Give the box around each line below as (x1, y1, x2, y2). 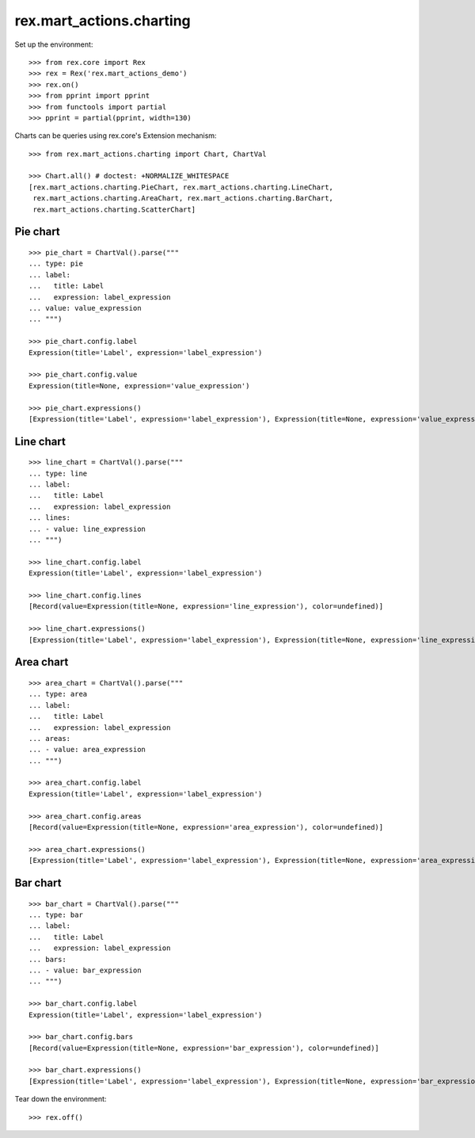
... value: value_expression (28, 304, 142, 312)
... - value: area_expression (28, 745, 146, 754)
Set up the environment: (14, 40, 93, 49)
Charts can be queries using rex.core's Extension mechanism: (14, 131, 217, 140)
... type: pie (28, 259, 83, 269)
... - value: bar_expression (28, 965, 142, 975)
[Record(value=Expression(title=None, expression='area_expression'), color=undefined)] (28, 823, 384, 832)
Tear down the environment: (14, 1094, 107, 1104)
